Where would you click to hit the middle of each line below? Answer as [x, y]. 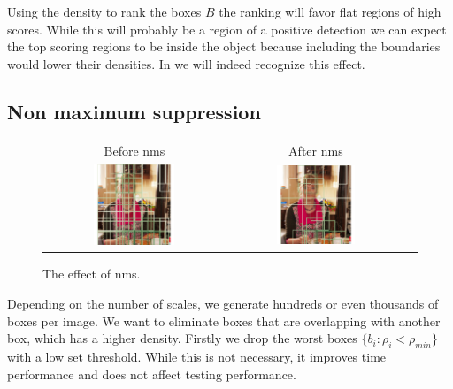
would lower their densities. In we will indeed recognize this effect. [186, 63]
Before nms [134, 151]
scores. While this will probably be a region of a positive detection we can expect [227, 29]
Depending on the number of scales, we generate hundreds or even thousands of [223, 303]
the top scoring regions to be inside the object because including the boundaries [224, 46]
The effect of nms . [92, 274]
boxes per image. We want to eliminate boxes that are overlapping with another [224, 320]
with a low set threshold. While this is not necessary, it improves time [197, 356]
